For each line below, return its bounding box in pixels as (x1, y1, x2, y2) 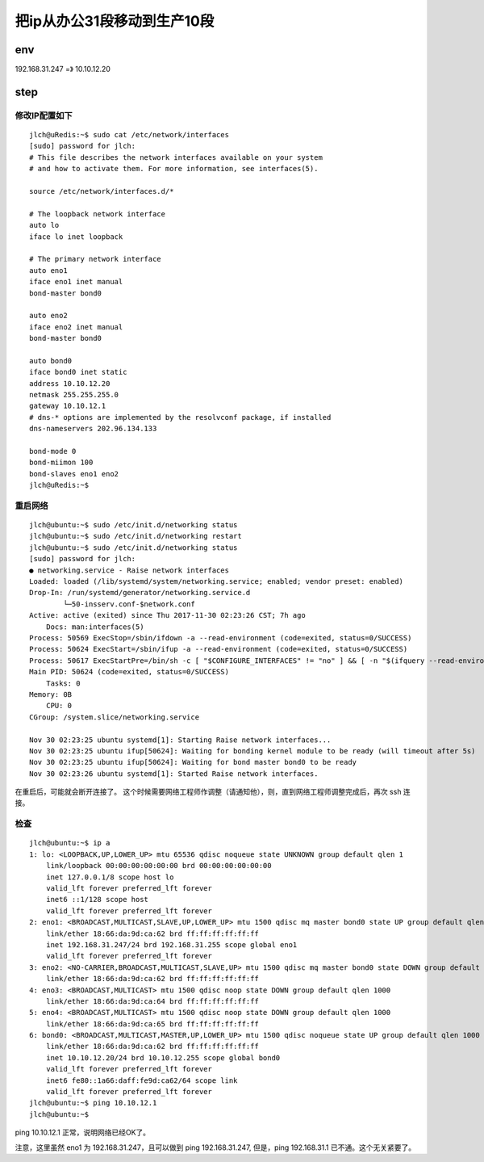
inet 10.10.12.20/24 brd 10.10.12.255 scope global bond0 (45, 1053, 281, 1062)
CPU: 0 (45, 701, 73, 711)
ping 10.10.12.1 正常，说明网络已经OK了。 (15, 1127, 151, 1138)
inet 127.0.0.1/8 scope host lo (45, 872, 174, 882)
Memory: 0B (29, 690, 73, 698)
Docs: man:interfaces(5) (45, 622, 144, 631)
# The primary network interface (29, 254, 161, 264)
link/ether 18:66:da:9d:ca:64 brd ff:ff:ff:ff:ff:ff (45, 996, 260, 1005)
